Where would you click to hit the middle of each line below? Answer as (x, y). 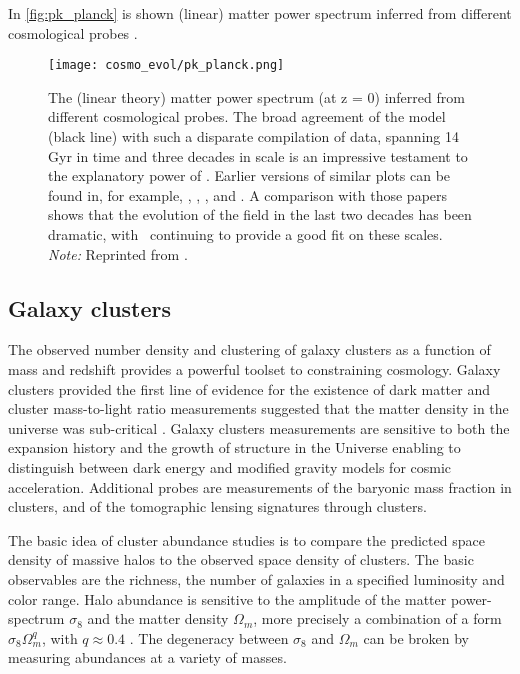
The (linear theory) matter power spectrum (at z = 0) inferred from (256, 96)
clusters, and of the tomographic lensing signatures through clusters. (217, 506)
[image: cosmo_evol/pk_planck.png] (166, 65)
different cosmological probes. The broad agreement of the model (247, 116)
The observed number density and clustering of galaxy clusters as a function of (249, 349)
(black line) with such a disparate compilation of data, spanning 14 (253, 136)
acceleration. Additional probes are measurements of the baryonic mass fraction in (260, 486)
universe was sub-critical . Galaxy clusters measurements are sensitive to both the (259, 427)
